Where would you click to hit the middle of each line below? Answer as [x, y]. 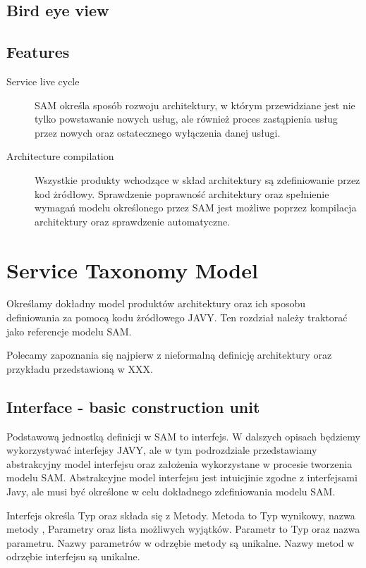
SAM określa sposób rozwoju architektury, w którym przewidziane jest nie [195, 105]
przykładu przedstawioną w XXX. [80, 368]
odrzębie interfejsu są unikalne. [73, 556]
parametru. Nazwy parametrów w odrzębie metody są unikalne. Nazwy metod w [181, 542]
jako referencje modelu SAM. [69, 331]
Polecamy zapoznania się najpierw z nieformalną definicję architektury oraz [169, 355]
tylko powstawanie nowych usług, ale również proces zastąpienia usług [186, 119]
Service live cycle [43, 81]
